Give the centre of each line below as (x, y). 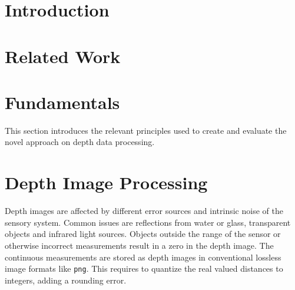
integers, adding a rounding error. (66, 280)
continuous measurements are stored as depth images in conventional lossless (143, 257)
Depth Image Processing (106, 182)
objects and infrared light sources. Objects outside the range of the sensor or (143, 234)
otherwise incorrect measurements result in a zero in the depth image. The (139, 245)
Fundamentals (62, 102)
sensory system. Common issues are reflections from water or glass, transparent (148, 222)
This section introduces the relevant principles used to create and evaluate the (146, 130)
